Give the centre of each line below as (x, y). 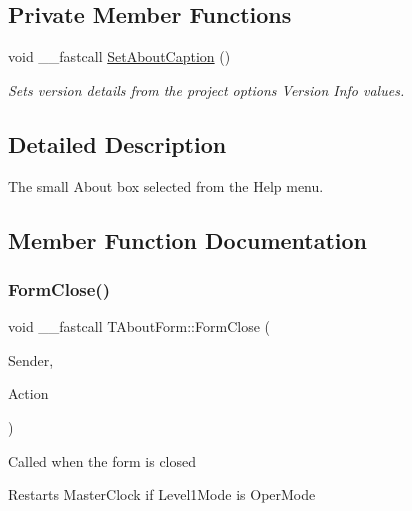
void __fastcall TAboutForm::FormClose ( (139, 326)
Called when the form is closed (102, 460)
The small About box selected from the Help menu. (166, 185)
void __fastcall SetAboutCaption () (119, 56)
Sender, (31, 359)
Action (28, 393)
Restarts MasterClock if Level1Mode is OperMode (162, 494)
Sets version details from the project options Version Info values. (206, 89)
